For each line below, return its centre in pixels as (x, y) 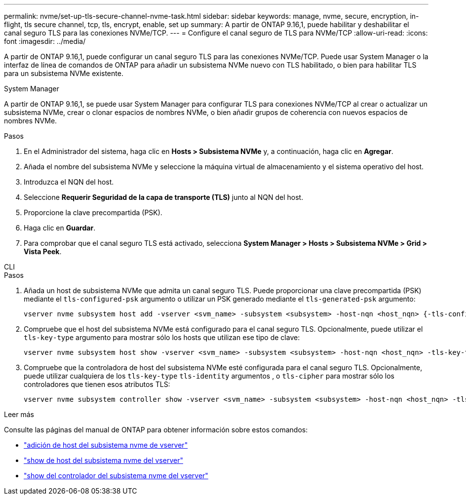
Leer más (19, 414)
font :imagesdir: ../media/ (45, 41)
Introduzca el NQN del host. (69, 182)
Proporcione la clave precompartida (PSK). (93, 212)
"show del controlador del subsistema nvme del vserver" (116, 476)
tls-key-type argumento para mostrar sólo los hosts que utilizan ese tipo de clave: (162, 337)
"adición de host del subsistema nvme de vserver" (106, 445)
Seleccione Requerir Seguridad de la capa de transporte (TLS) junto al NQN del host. (164, 197)
